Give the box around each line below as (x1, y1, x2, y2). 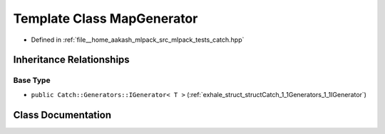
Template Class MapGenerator (13, 11, 198, 26)
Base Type (13, 75, 51, 85)
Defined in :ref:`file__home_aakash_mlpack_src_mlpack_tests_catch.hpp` (31, 35, 245, 44)
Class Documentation (13, 108, 112, 121)
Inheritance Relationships (13, 54, 130, 66)
